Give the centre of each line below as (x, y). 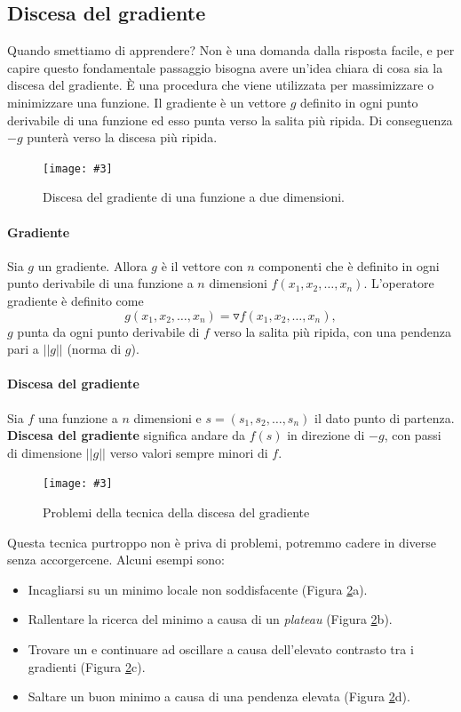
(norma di (94, 349)
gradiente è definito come (76, 300)
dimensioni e (167, 417)
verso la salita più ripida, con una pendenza (333, 331)
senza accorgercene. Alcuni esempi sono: (116, 560)
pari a (23, 349)
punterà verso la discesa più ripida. (122, 137)
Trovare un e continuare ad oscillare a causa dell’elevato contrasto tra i (221, 648)
